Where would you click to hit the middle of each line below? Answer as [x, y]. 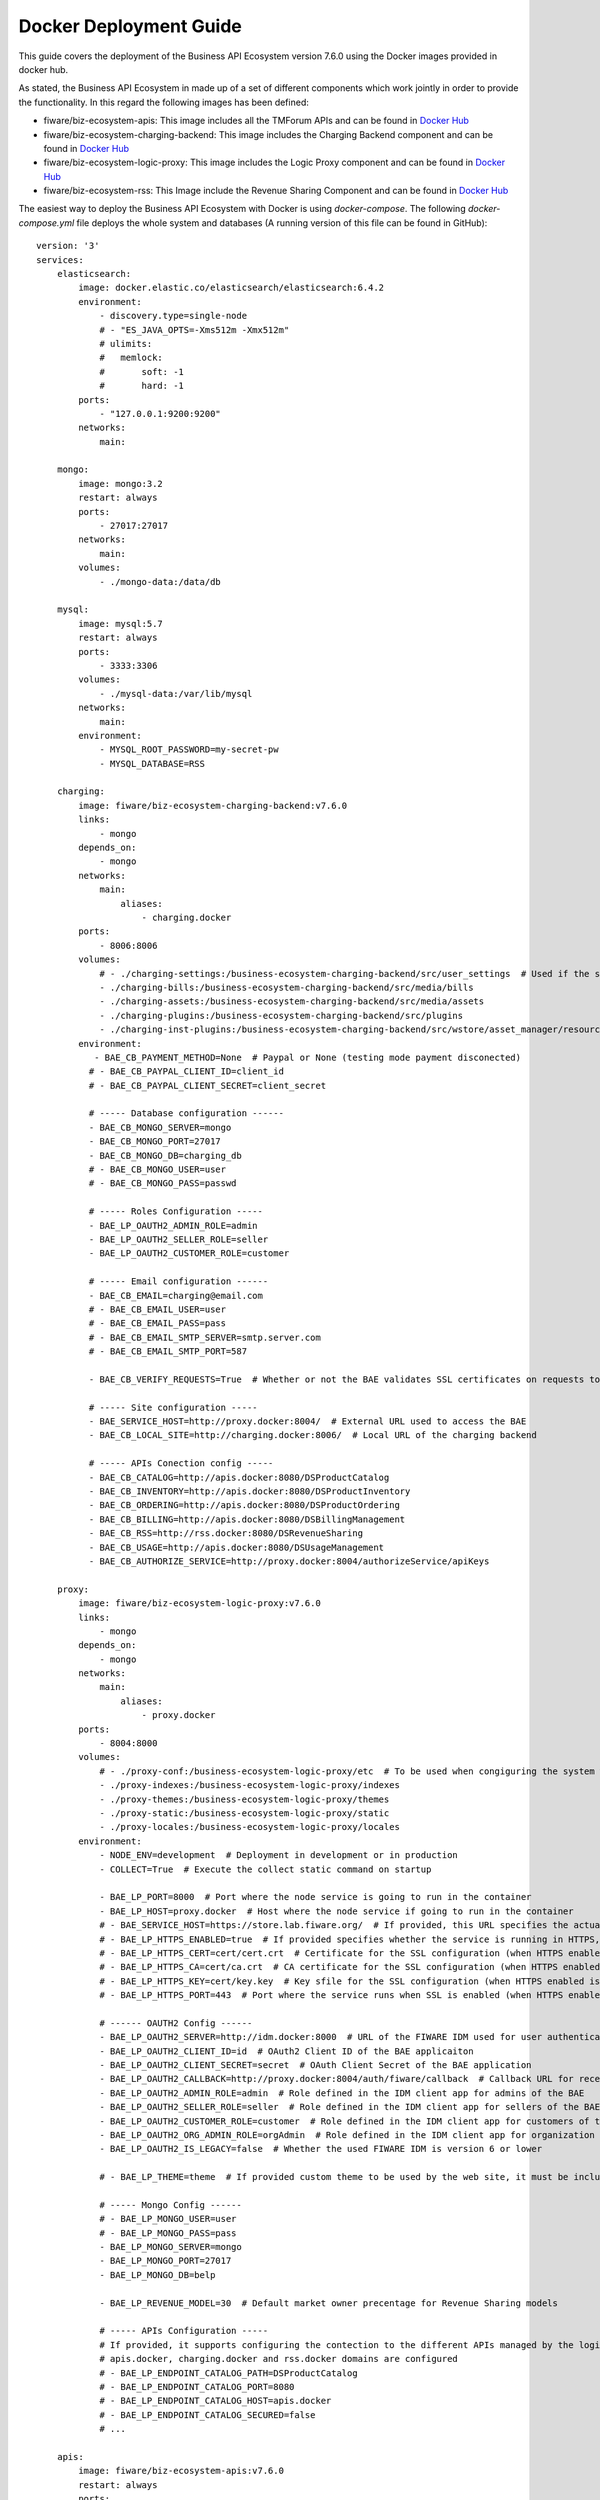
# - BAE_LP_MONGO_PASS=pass [168, 2233]
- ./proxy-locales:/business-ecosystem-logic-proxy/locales [249, 1827]
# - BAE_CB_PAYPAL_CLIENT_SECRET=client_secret [207, 1085]
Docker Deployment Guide [130, 26]
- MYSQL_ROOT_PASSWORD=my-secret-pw [189, 749]
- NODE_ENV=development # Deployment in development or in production [279, 1855]
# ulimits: [126, 343]
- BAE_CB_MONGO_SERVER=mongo [160, 1127]
